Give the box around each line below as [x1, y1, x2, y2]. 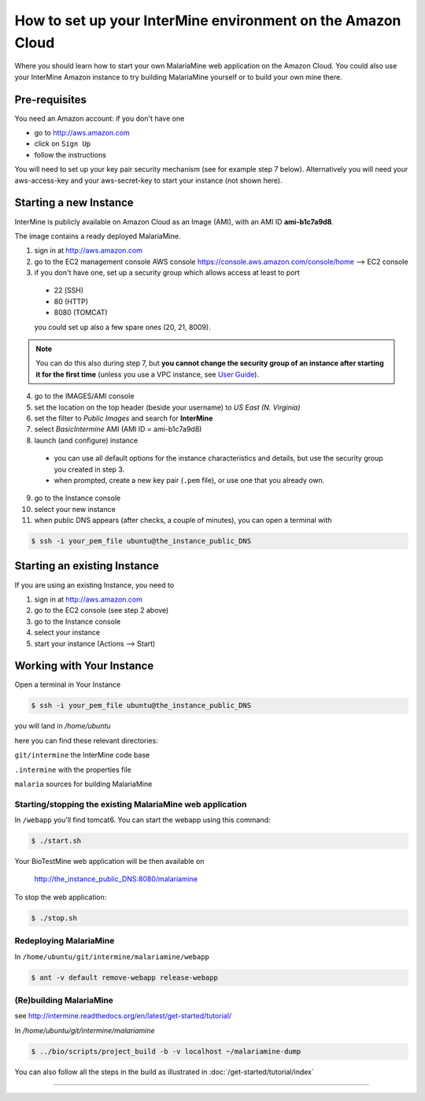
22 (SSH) [54, 286, 84, 295]
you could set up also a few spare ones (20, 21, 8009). [34, 322, 212, 332]
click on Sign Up [34, 139, 91, 149]
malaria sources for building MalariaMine [14, 779, 153, 788]
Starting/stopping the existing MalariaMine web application [14, 799, 247, 810]
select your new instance [34, 504, 116, 513]
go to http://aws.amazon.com [34, 128, 130, 138]
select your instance [34, 628, 101, 637]
